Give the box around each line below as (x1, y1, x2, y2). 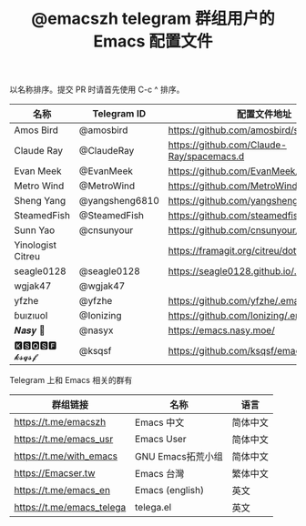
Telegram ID (92, 107, 147, 120)
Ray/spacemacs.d (168, 150, 245, 163)
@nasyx (78, 324, 114, 337)
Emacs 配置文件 (93, 31, 213, 52)
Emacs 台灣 (135, 468, 185, 480)
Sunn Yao (14, 224, 56, 237)
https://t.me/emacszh (14, 416, 107, 429)
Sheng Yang (14, 195, 66, 207)
